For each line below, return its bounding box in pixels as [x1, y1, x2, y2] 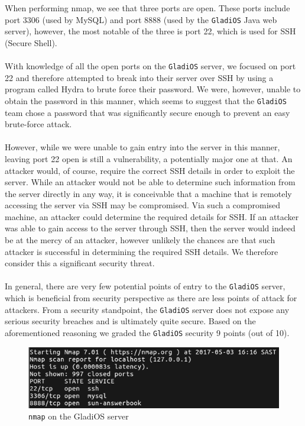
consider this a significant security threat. [5, 257, 155, 269]
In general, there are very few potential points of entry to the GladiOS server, [5, 280, 285, 292]
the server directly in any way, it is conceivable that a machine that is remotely [5, 187, 292, 199]
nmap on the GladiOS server [28, 410, 129, 422]
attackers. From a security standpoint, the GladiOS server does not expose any [5, 303, 290, 315]
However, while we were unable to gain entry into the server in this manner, [5, 141, 280, 153]
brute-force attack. [5, 118, 72, 130]
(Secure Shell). [5, 36, 57, 49]
